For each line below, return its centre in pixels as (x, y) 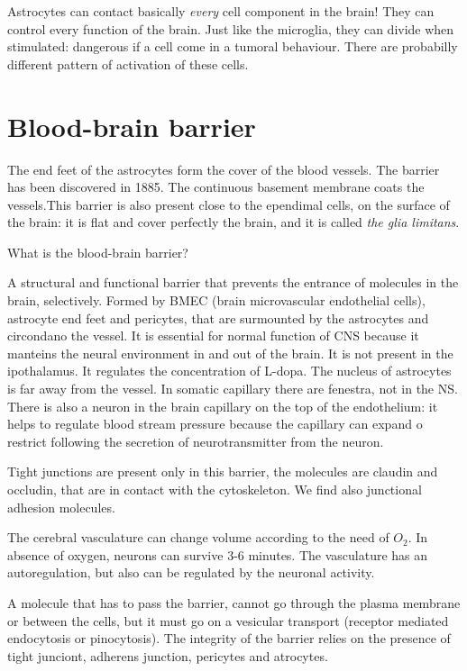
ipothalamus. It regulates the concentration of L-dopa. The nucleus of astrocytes (229, 371)
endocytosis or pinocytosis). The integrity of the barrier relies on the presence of (229, 638)
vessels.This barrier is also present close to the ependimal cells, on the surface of (229, 204)
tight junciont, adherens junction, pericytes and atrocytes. (168, 655)
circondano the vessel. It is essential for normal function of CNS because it (213, 335)
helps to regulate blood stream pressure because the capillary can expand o (215, 424)
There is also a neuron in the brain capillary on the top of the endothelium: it (223, 406)
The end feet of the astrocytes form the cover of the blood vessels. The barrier (224, 169)
